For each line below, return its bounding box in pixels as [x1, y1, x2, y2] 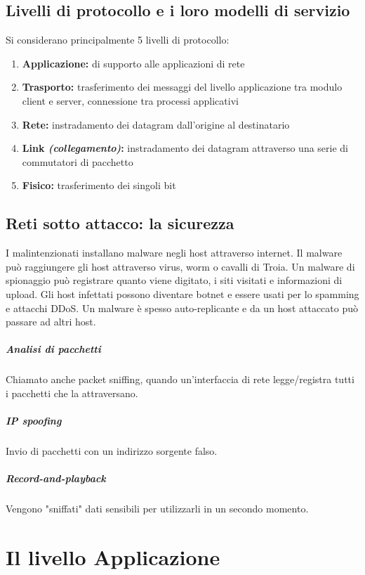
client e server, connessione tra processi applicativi [22, 93, 239, 108]
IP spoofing [6, 413, 62, 428]
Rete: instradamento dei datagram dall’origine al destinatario [22, 117, 290, 131]
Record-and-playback [6, 471, 106, 486]
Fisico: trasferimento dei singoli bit [22, 178, 176, 193]
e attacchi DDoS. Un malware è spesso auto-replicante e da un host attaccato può [6, 300, 358, 315]
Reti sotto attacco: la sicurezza [6, 212, 234, 234]
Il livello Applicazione [6, 542, 220, 571]
